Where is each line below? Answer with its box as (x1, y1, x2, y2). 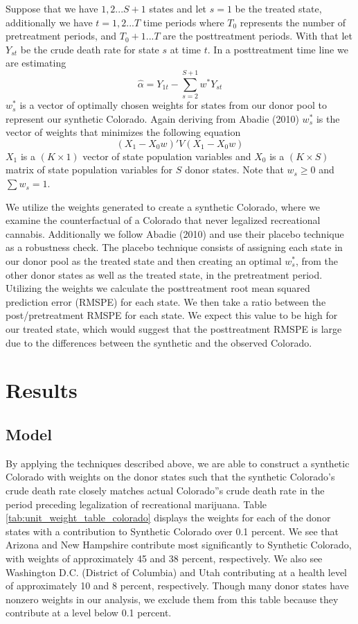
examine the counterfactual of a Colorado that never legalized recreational (6, 213, 321, 227)
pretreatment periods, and (6, 28, 117, 43)
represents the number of (240, 15, 346, 29)
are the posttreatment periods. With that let (163, 28, 352, 43)
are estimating (6, 55, 66, 70)
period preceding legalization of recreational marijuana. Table (6, 496, 267, 511)
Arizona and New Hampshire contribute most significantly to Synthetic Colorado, (6, 537, 352, 552)
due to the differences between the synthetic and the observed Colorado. (6, 335, 312, 349)
